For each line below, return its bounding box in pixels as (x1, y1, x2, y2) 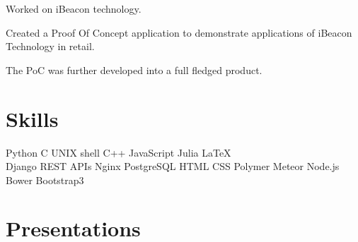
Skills (6, 104, 59, 133)
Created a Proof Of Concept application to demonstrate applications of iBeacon (6, 25, 352, 40)
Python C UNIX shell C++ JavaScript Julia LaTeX (6, 145, 231, 159)
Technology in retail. (6, 39, 95, 54)
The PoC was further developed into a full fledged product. (6, 62, 262, 77)
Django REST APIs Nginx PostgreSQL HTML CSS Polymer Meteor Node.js (6, 159, 340, 174)
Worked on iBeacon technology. (6, 1, 142, 16)
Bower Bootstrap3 (6, 172, 84, 187)
